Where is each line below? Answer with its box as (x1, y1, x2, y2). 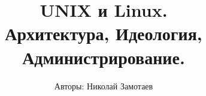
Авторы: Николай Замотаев (54, 79, 153, 92)
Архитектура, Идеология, (5, 21, 202, 46)
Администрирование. (22, 44, 185, 69)
